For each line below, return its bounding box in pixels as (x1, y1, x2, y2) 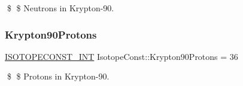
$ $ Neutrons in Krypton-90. (7, 2, 114, 14)
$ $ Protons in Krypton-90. (7, 70, 110, 82)
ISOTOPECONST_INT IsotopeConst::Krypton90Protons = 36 (5, 50, 238, 62)
